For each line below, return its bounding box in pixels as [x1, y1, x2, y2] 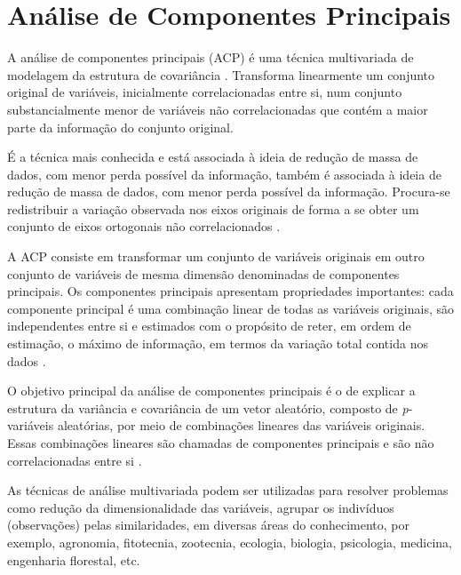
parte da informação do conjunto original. [7, 117, 234, 136]
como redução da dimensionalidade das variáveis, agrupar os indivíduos [7, 498, 394, 516]
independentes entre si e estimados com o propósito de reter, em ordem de [7, 316, 411, 335]
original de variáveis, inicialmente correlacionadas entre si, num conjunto [7, 83, 402, 101]
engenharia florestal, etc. [7, 550, 140, 569]
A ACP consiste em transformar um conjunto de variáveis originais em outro [7, 247, 425, 266]
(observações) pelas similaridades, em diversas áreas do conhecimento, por [7, 515, 410, 534]
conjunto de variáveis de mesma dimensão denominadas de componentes [7, 264, 400, 283]
